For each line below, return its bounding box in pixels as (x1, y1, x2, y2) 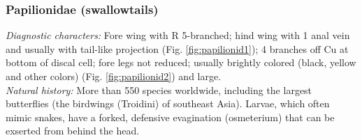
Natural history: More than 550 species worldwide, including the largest (6, 82, 312, 97)
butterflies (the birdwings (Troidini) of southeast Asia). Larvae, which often (6, 96, 330, 111)
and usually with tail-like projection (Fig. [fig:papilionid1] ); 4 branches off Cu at (6, 41, 349, 56)
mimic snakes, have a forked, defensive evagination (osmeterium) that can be (6, 109, 335, 124)
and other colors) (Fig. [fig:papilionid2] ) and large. (6, 69, 222, 83)
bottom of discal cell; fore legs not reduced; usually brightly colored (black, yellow (6, 55, 356, 70)
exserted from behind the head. (6, 123, 140, 138)
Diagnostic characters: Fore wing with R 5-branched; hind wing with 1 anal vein (6, 28, 350, 42)
